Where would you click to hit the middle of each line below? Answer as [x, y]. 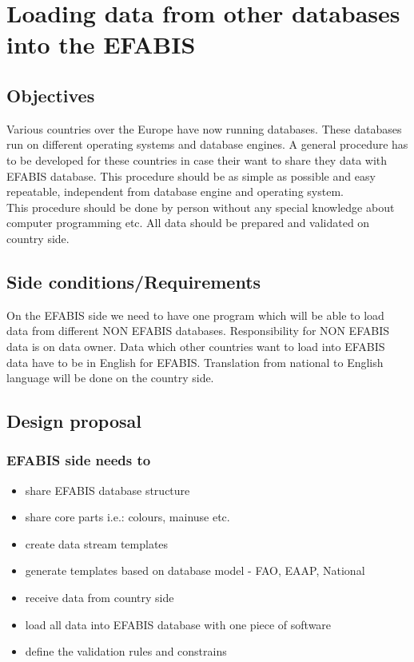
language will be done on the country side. [110, 378]
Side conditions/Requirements [134, 281]
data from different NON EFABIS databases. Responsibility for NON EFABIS [198, 331]
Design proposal [74, 421]
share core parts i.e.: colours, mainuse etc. [127, 517]
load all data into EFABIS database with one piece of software [178, 624]
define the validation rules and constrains [126, 651]
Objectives [51, 95]
